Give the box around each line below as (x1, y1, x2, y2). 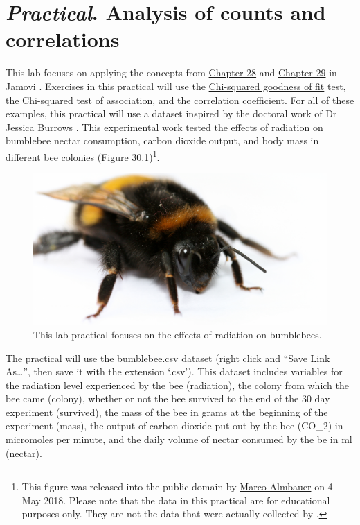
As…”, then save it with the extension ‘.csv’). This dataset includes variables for (6, 364, 343, 379)
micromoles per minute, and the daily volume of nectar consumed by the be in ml (6, 432, 352, 447)
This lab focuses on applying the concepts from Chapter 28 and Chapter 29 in (6, 65, 337, 80)
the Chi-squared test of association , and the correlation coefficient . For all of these (6, 92, 354, 107)
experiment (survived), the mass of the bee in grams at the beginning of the (6, 404, 328, 419)
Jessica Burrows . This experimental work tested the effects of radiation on (6, 119, 323, 134)
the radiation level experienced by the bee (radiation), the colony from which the (6, 377, 350, 392)
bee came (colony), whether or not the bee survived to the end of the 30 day (6, 391, 330, 406)
